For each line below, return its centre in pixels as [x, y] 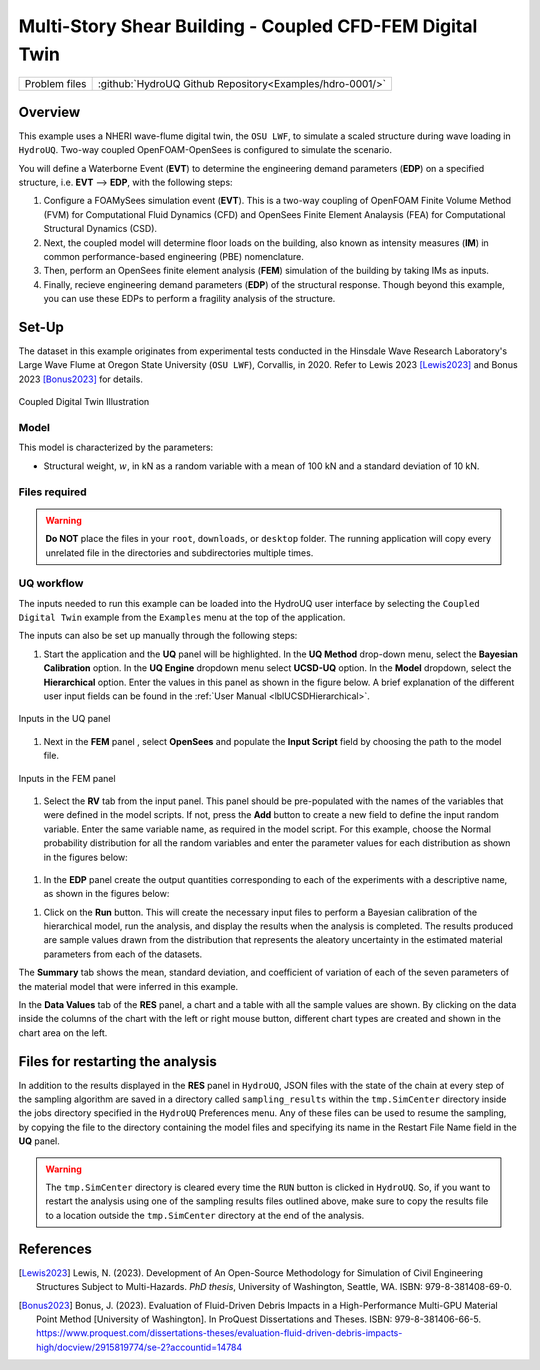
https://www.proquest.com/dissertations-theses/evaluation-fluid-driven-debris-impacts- [219, 1333]
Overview [49, 111]
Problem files [55, 84]
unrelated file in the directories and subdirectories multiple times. [179, 552]
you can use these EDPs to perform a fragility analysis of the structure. [189, 299]
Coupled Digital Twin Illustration [84, 402]
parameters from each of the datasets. [123, 954]
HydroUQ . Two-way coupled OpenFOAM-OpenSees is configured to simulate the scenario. [205, 150]
